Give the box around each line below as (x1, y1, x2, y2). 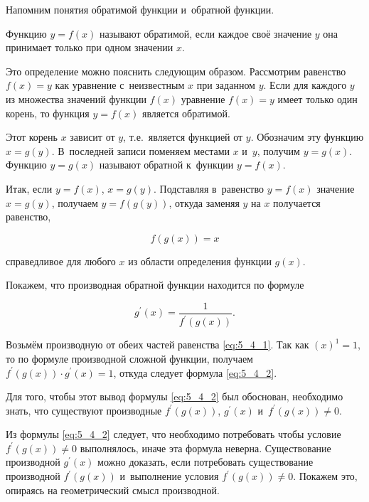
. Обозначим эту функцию (250, 129, 364, 144)
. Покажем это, (293, 469, 358, 484)
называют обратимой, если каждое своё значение (100, 26, 312, 41)
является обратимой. (141, 105, 230, 120)
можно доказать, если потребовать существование (97, 454, 314, 469)
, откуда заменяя (169, 195, 240, 210)
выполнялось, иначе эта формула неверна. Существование (80, 440, 331, 455)
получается (273, 195, 321, 210)
